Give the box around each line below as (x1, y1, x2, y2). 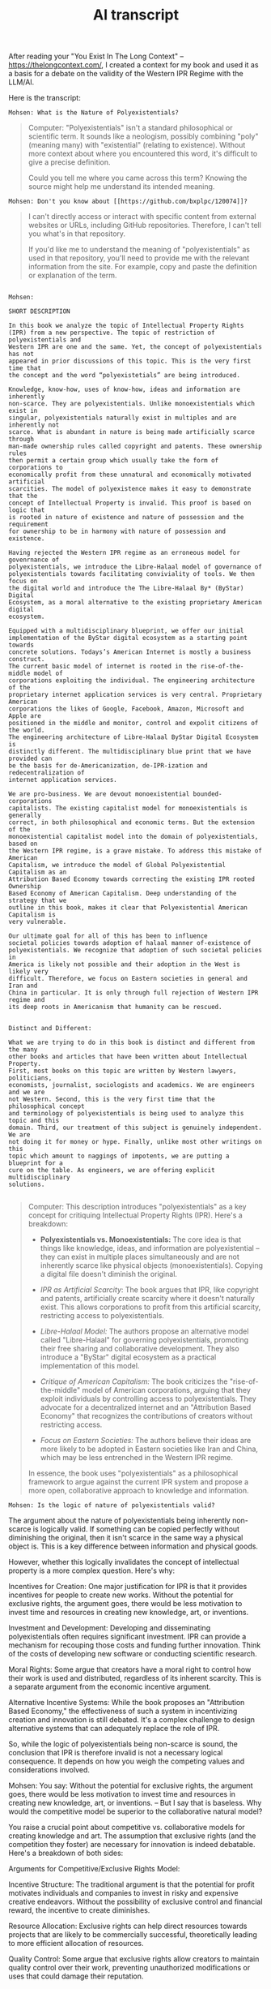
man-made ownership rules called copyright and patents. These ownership (8, 442, 263, 451)
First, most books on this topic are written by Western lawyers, (8, 1067, 237, 1076)
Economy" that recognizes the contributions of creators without (40, 1411, 253, 1421)
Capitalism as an (8, 868, 67, 877)
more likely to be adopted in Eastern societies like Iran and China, (40, 1444, 259, 1454)
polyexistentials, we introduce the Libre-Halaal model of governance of (8, 563, 263, 571)
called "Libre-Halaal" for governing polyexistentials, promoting (40, 1335, 249, 1345)
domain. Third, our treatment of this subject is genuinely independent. (8, 1123, 263, 1132)
